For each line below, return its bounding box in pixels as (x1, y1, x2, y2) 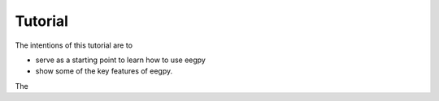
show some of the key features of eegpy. (35, 66, 173, 76)
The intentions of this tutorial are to (15, 40, 133, 50)
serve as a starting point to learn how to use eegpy (35, 55, 206, 65)
